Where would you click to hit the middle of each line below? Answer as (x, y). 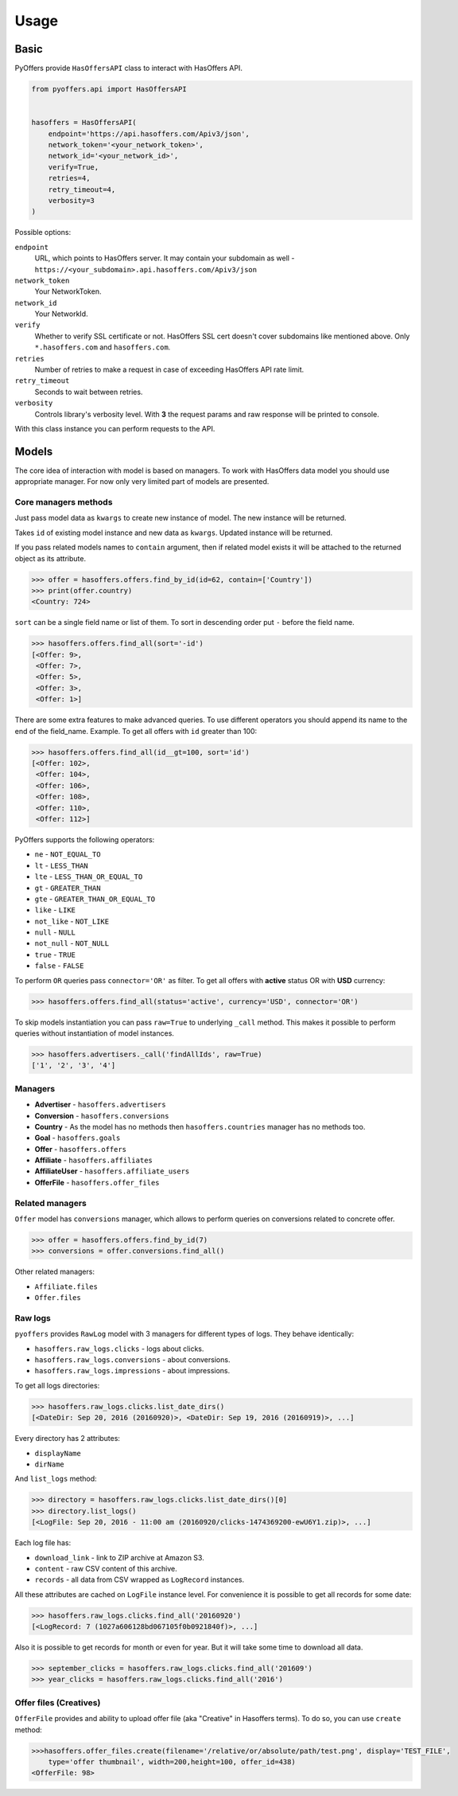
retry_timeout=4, (82, 189)
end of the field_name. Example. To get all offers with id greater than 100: (136, 731)
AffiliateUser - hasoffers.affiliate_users (112, 1171)
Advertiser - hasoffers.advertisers (100, 1105)
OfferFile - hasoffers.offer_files (97, 1182)
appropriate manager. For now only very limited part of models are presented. (142, 482)
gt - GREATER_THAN (68, 888)
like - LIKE (55, 910)
